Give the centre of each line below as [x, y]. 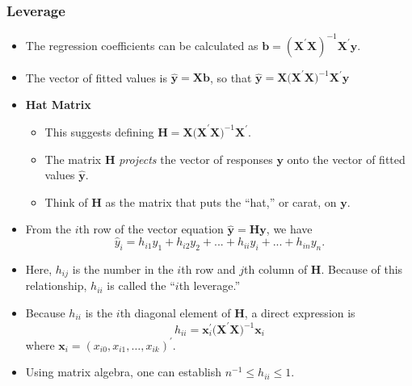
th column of [275, 269]
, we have [289, 229]
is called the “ [141, 285]
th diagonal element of [175, 312]
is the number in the [123, 269]
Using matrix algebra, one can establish [123, 372]
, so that [231, 77]
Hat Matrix [58, 104]
